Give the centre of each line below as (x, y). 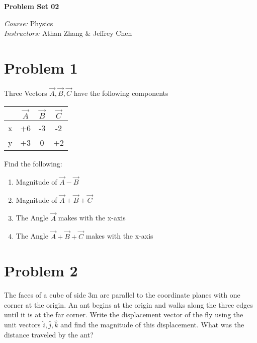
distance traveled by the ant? (49, 334)
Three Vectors (26, 93)
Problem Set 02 (32, 6)
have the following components (121, 93)
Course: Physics (29, 23)
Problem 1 (41, 67)
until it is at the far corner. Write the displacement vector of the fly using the (124, 315)
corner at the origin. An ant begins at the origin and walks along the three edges (128, 304)
